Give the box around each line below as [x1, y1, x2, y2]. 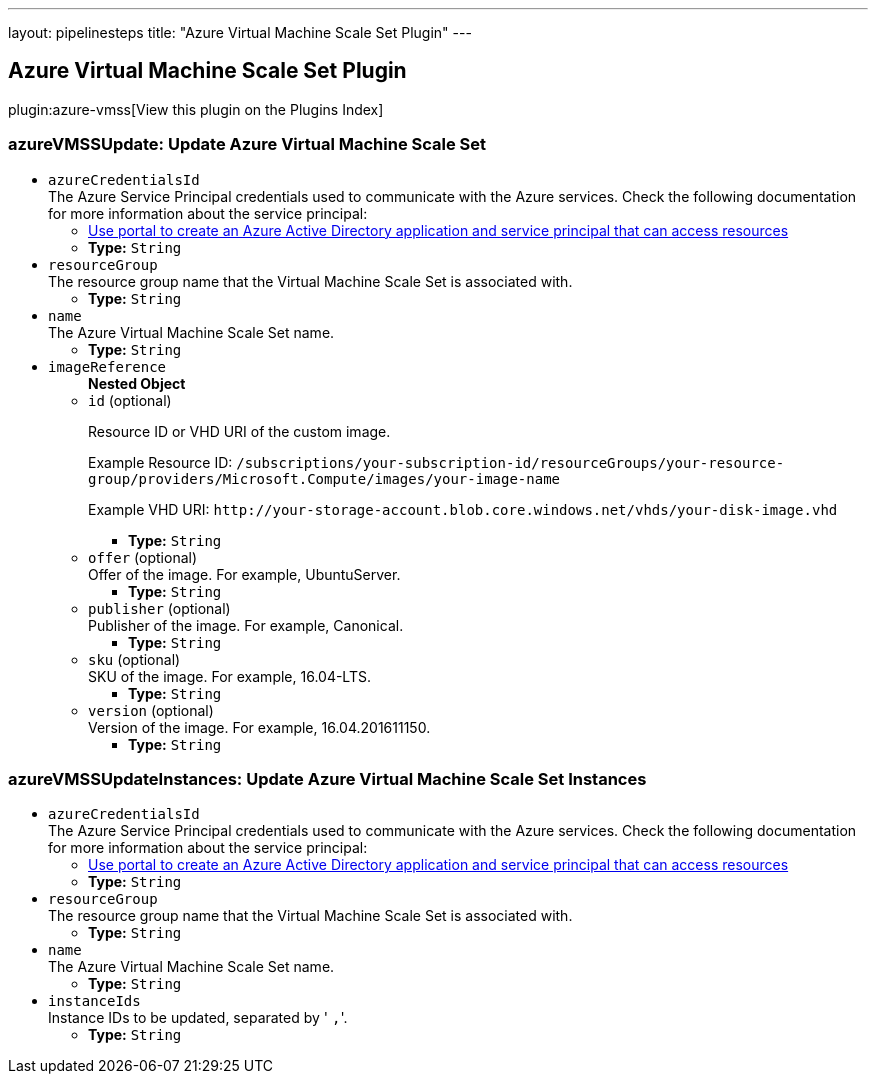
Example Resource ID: [88, 453, 233, 471]
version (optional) [88, 701, 214, 719]
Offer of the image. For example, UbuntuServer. [88, 565, 401, 583]
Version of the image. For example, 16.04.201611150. [88, 718, 431, 736]
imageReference [48, 358, 167, 375]
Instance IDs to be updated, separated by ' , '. [48, 1009, 348, 1027]
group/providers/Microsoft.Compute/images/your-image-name [88, 470, 561, 487]
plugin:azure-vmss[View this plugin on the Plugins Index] [8, 100, 384, 118]
